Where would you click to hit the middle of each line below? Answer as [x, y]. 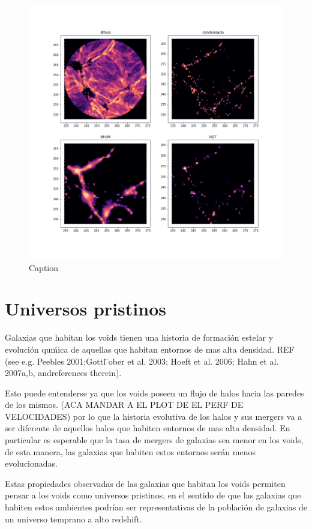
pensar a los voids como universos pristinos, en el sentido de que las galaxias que [153, 495]
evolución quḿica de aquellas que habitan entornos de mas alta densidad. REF [150, 349]
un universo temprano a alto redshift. [73, 519]
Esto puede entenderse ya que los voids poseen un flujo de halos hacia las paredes [154, 393]
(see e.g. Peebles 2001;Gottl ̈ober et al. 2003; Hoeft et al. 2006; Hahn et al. [142, 361]
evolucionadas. [31, 463]
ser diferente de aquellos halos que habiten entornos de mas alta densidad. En [148, 428]
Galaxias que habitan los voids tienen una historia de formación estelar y [139, 337]
